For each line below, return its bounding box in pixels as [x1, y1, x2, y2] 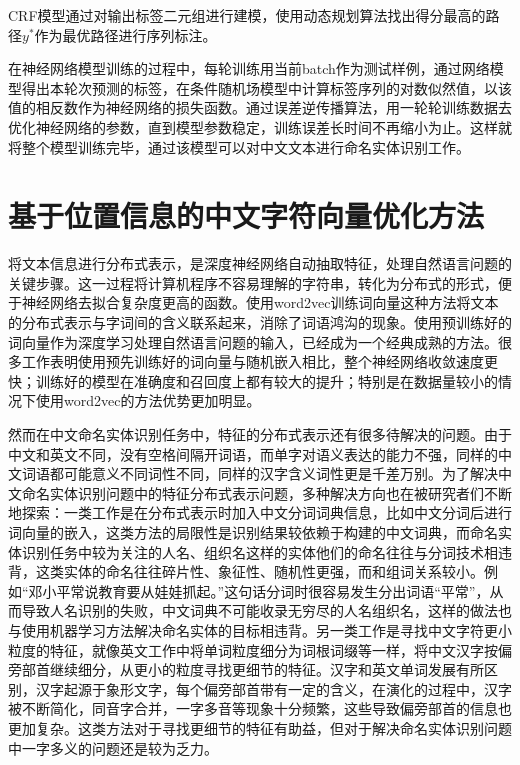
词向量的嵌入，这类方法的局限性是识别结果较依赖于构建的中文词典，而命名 [8, 522, 498, 542]
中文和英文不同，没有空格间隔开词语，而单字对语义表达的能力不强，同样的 [8, 443, 498, 464]
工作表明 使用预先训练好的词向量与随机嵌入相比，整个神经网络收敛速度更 [21, 351, 498, 372]
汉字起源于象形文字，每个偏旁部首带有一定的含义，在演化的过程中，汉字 [35, 678, 512, 699]
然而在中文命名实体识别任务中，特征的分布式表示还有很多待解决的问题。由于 [8, 424, 512, 445]
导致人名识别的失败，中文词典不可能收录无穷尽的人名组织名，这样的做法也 [21, 600, 512, 621]
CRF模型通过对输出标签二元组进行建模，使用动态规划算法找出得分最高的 [8, 5, 486, 25]
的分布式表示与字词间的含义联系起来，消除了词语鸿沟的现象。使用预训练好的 [8, 312, 512, 333]
